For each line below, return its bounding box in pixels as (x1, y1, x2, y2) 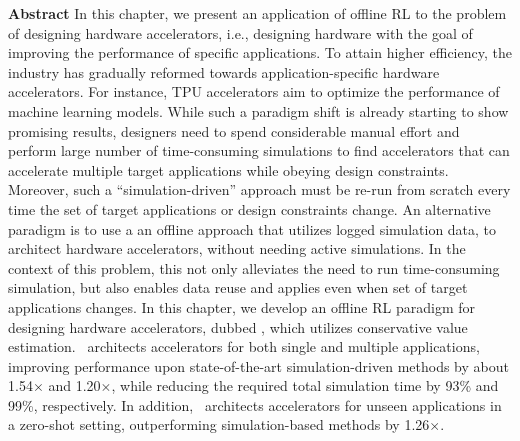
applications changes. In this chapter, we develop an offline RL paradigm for (8, 296, 476, 317)
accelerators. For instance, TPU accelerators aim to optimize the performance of (8, 81, 500, 102)
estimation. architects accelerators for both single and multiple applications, (8, 336, 480, 357)
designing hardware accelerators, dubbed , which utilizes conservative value (8, 316, 468, 337)
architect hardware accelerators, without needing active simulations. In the (8, 238, 466, 259)
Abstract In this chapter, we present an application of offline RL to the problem (8, 3, 507, 23)
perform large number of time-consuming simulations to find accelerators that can (8, 140, 510, 161)
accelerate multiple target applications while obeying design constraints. (8, 159, 449, 180)
